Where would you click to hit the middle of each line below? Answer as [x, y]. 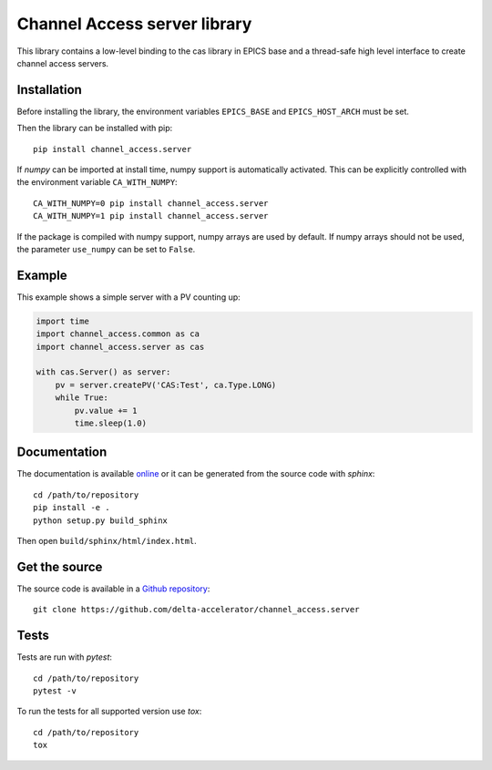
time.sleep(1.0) [111, 423]
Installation [49, 90]
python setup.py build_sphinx [101, 520]
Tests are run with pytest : [65, 657]
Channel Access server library [134, 24]
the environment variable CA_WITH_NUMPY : [97, 182]
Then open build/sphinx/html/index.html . [107, 541]
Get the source [60, 566]
